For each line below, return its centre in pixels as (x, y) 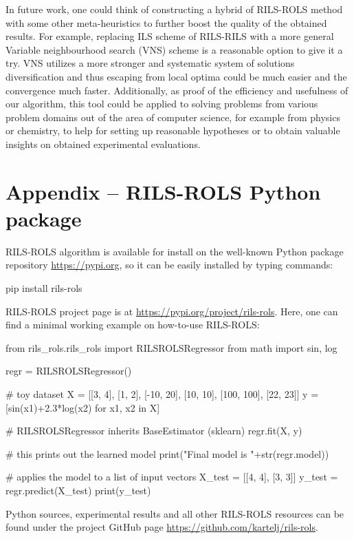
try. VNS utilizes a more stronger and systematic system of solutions (150, 63)
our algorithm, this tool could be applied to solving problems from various (162, 104)
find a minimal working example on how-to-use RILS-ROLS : (133, 325)
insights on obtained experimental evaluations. (103, 144)
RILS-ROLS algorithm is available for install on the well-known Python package (175, 251)
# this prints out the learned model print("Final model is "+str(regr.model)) (167, 453)
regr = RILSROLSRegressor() (69, 371)
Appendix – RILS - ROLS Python (163, 191)
